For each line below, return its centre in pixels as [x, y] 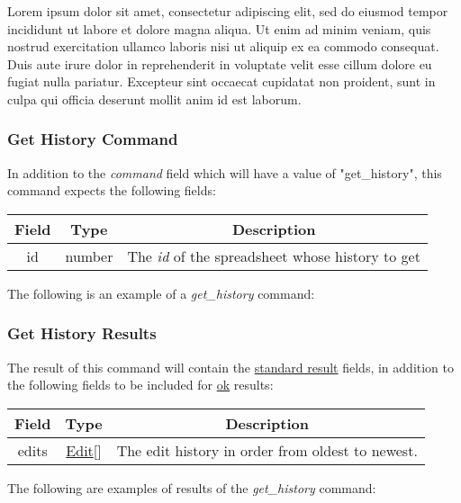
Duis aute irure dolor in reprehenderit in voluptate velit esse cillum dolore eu [220, 63]
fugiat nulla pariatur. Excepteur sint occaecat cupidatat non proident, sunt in [221, 81]
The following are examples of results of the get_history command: [192, 487]
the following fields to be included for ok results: [140, 385]
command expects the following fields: [112, 190]
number [89, 256]
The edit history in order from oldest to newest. [267, 450]
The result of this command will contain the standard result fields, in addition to [230, 367]
